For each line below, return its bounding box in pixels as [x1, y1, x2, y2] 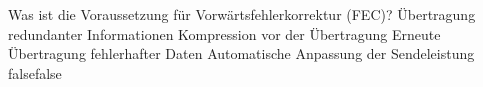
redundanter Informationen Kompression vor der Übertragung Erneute [8, 23, 441, 44]
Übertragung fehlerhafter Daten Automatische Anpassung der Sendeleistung [8, 43, 475, 64]
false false [8, 62, 62, 83]
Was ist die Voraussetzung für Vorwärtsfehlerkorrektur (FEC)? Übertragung [8, 4, 476, 24]
